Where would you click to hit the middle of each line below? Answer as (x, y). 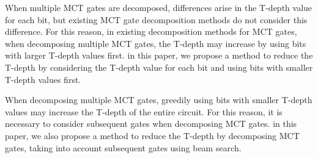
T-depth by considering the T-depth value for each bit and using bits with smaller (159, 67)
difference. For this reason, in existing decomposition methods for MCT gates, (151, 31)
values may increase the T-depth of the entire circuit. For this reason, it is (144, 111)
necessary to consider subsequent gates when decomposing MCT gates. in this (151, 124)
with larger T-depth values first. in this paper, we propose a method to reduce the (159, 55)
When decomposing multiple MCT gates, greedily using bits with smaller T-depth (159, 100)
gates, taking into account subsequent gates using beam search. (123, 147)
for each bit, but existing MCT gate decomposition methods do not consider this (156, 19)
